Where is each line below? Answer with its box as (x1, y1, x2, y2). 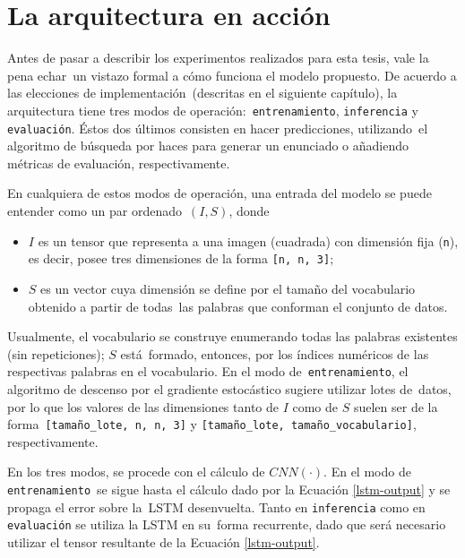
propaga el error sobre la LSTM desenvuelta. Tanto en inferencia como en (7, 497, 426, 516)
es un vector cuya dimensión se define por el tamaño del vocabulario (40, 279, 416, 297)
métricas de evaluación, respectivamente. (7, 153, 230, 172)
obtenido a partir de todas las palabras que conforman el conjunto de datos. (28, 296, 448, 315)
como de (292, 397, 339, 416)
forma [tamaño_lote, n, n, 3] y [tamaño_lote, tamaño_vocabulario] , (7, 415, 417, 434)
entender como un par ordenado (7, 202, 182, 219)
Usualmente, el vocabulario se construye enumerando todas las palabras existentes (7, 327, 458, 346)
